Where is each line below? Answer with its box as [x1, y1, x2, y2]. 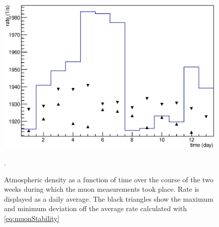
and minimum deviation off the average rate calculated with [4, 203, 187, 214]
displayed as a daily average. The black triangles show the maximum [4, 193, 214, 204]
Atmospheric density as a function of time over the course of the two [4, 174, 214, 184]
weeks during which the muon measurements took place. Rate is [4, 184, 200, 194]
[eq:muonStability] [4, 213, 60, 224]
